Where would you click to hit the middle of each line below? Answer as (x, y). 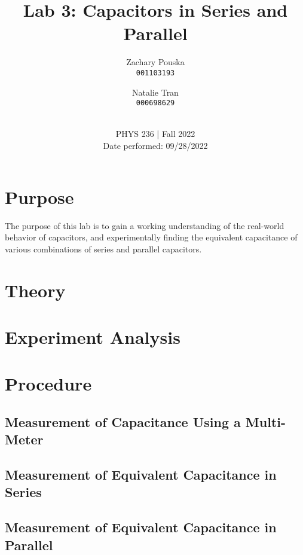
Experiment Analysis (93, 336)
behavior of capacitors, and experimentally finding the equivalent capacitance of (151, 237)
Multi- (266, 421)
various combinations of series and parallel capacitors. (103, 248)
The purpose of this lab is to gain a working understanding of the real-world (145, 225)
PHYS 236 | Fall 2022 (155, 134)
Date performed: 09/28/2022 (155, 145)
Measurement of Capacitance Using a (123, 421)
